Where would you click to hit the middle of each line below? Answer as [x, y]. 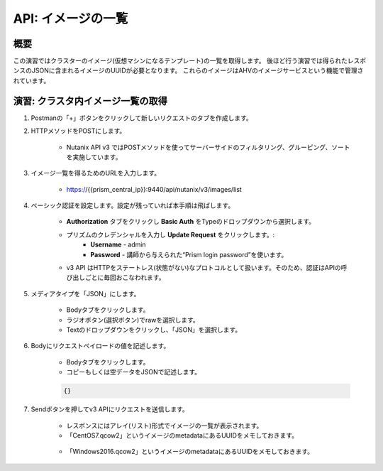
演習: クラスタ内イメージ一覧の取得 [90, 101]
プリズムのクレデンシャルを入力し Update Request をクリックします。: [171, 234]
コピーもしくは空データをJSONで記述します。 [134, 372]
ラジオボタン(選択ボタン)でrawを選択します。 [133, 320]
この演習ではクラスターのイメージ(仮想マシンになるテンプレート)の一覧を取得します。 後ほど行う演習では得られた [180, 61]
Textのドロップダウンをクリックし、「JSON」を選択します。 [154, 330]
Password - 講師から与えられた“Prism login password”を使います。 [189, 254]
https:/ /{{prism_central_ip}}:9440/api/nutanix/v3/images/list [154, 189]
